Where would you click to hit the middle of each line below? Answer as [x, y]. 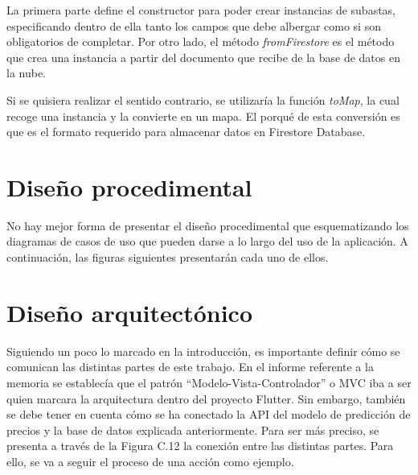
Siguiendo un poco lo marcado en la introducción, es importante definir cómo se [203, 351]
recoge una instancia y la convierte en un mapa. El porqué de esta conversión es [203, 116]
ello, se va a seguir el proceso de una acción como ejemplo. [150, 461]
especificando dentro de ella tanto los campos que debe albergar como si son [194, 25]
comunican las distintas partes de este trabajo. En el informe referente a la [190, 367]
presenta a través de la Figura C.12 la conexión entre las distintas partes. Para [200, 446]
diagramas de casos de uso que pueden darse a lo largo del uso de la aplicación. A [207, 241]
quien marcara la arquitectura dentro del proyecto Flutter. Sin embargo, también [206, 398]
